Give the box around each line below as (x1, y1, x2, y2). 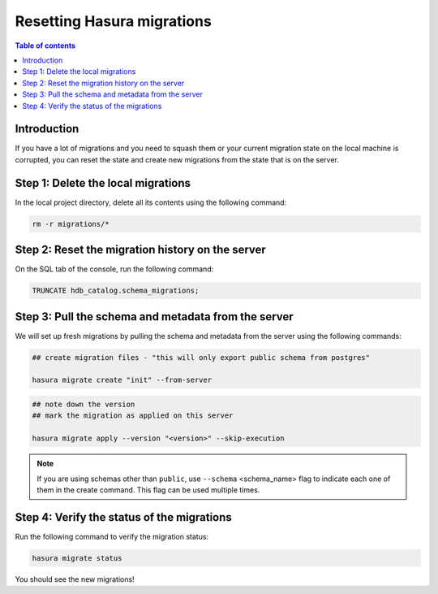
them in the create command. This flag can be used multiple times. (36, 484, 260, 495)
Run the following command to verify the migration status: (15, 531, 209, 541)
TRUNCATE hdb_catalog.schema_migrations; (32, 286, 200, 296)
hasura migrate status (32, 553, 122, 562)
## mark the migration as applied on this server (32, 411, 234, 420)
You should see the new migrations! (15, 574, 135, 584)
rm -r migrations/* (32, 219, 109, 228)
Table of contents (15, 41, 76, 50)
